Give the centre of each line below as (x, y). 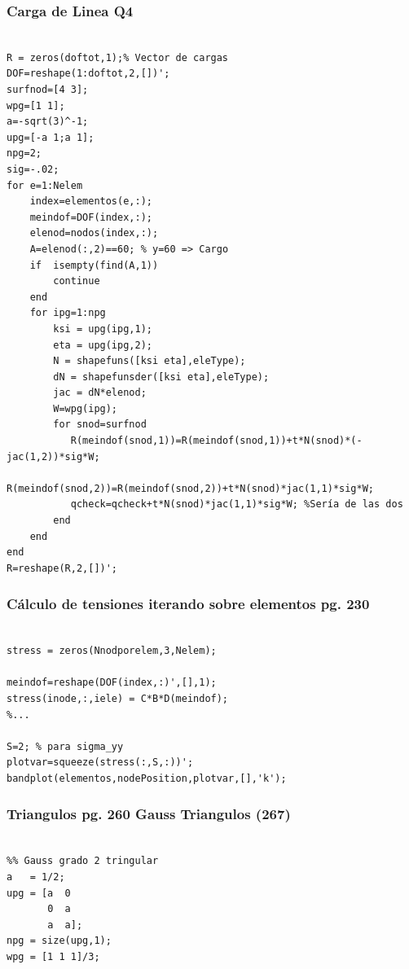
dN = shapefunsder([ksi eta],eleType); (161, 377)
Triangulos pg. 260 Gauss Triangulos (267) (149, 814)
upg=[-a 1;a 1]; (51, 137)
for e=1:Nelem (45, 185)
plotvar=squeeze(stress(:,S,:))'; (100, 763)
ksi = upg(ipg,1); (103, 329)
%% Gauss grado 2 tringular (83, 861)
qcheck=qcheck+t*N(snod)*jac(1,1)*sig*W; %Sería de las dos (237, 504)
